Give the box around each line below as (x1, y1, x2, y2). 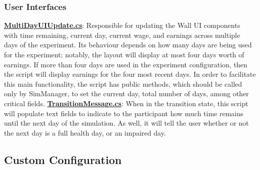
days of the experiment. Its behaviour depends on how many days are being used (4, 39, 252, 50)
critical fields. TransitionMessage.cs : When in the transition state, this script (4, 98, 248, 108)
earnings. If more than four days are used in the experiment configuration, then (4, 59, 247, 69)
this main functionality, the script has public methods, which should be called (4, 78, 242, 89)
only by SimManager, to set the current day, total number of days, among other (4, 88, 249, 99)
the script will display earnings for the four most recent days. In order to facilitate (4, 69, 256, 79)
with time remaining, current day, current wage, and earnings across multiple (4, 29, 240, 40)
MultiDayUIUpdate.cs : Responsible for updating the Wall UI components (4, 20, 240, 30)
